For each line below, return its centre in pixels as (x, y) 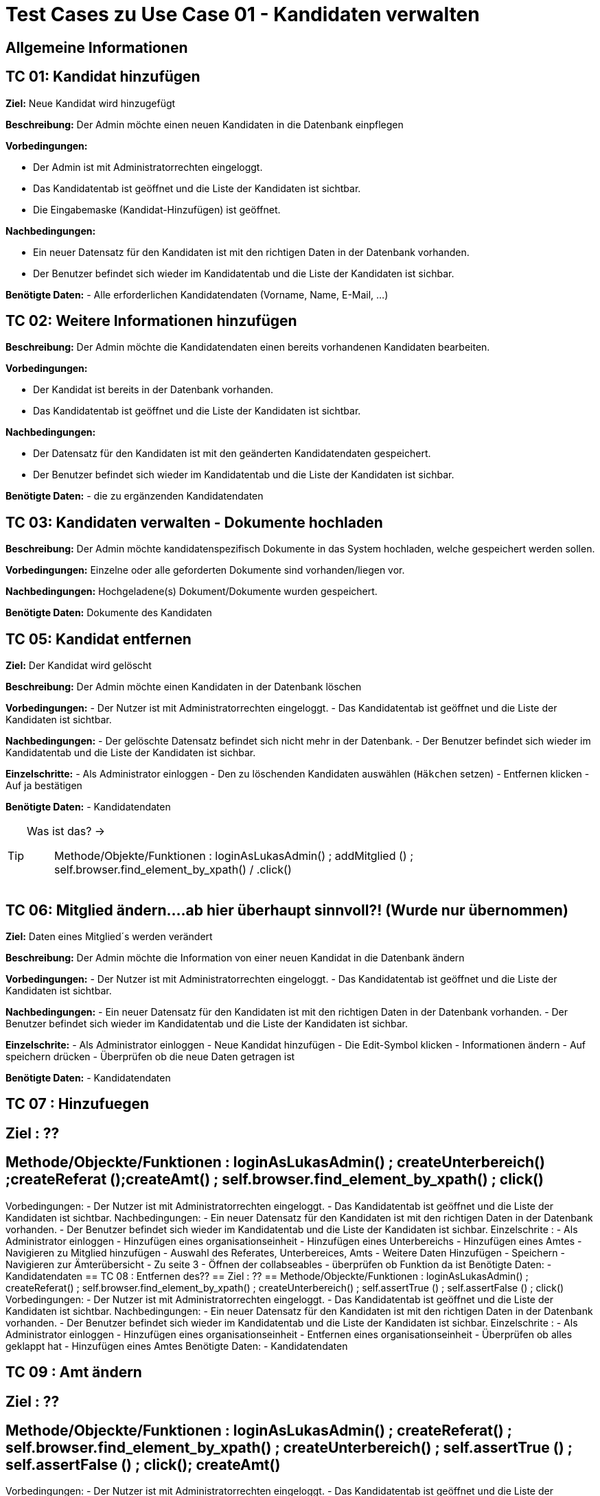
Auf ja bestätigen (44, 786)
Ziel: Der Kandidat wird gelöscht (79, 666)
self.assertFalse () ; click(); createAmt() (143, 1464)
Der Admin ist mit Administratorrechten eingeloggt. (148, 167)
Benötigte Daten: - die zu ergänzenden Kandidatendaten (135, 496)
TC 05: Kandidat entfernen (99, 639)
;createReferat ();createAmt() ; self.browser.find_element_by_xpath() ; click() (275, 1180)
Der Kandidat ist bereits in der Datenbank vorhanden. (153, 390)
